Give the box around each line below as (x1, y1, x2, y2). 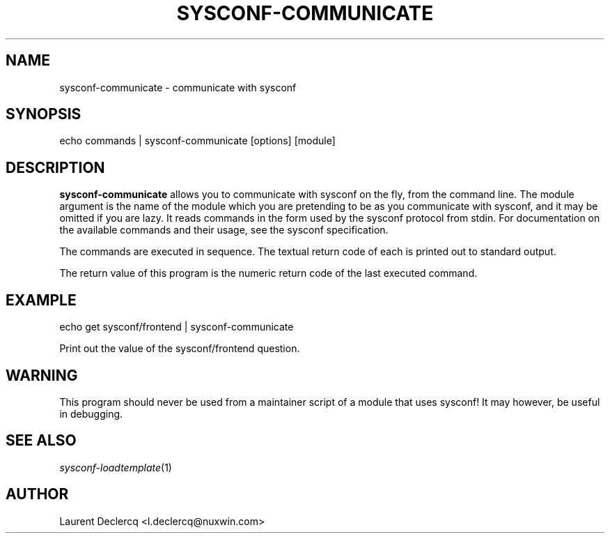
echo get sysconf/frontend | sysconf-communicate (59, 321, 294, 333)
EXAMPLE (6, 291, 77, 309)
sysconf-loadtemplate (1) (59, 461, 172, 473)
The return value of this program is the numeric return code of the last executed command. (59, 267, 478, 280)
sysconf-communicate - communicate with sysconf (59, 81, 297, 93)
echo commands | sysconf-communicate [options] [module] (59, 135, 336, 147)
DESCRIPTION (6, 158, 105, 176)
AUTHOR (6, 485, 69, 503)
